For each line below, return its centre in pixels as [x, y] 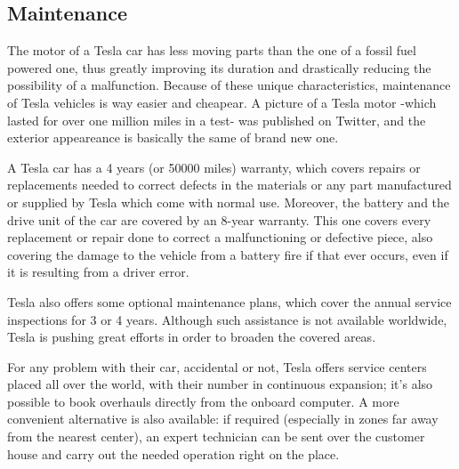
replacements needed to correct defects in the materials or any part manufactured [229, 185]
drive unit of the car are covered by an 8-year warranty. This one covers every [219, 219]
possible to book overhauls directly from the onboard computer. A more [203, 401]
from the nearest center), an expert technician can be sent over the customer [216, 437]
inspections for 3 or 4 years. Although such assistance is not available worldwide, [227, 319]
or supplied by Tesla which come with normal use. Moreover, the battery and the [229, 202]
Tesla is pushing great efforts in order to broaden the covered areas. [192, 337]
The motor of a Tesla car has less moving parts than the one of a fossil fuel [212, 50]
